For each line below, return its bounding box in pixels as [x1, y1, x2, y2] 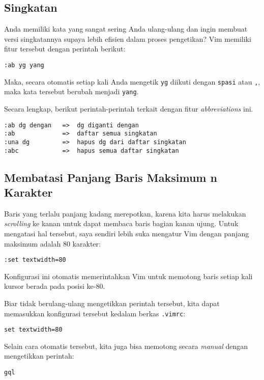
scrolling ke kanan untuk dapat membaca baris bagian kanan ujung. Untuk [4, 218, 239, 229]
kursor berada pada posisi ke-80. [4, 281, 105, 291]
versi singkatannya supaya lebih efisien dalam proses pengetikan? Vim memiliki [4, 33, 251, 44]
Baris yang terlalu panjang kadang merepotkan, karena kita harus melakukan [4, 208, 246, 219]
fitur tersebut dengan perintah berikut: [4, 43, 126, 54]
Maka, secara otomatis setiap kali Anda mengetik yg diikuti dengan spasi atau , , [4, 76, 260, 87]
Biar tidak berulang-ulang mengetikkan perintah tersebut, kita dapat [4, 297, 220, 308]
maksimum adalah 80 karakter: [4, 238, 101, 249]
